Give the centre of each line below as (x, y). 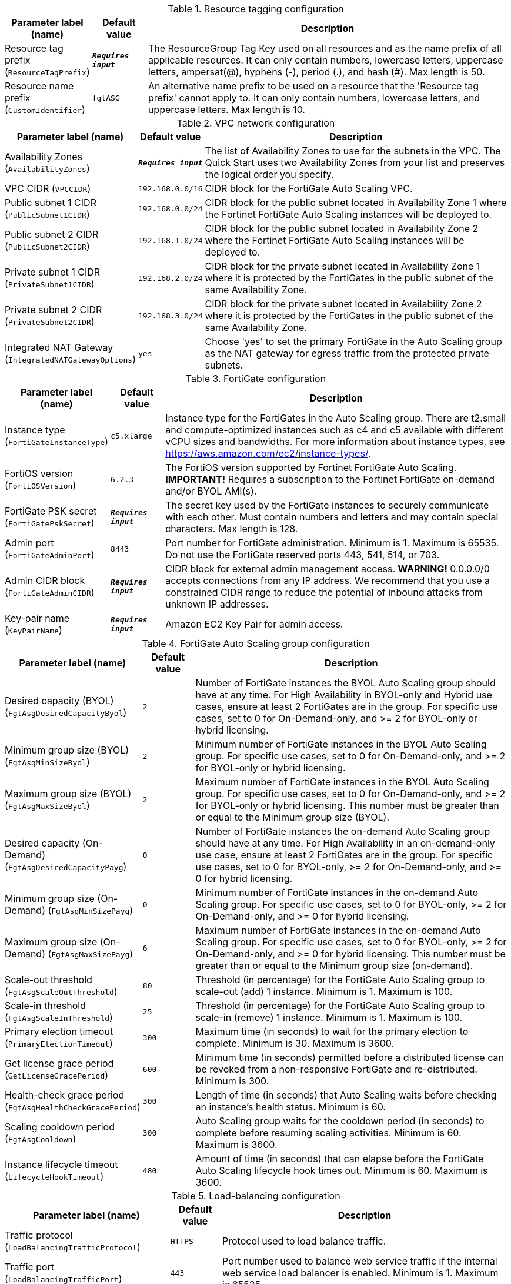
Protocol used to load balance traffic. (304, 1241)
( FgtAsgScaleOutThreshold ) (61, 991)
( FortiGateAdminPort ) (50, 555)
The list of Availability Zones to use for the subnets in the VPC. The (353, 151)
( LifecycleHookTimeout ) (54, 1176)
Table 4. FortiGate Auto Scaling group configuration (256, 643)
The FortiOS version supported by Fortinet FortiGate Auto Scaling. (311, 467)
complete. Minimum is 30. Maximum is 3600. (295, 1043)
